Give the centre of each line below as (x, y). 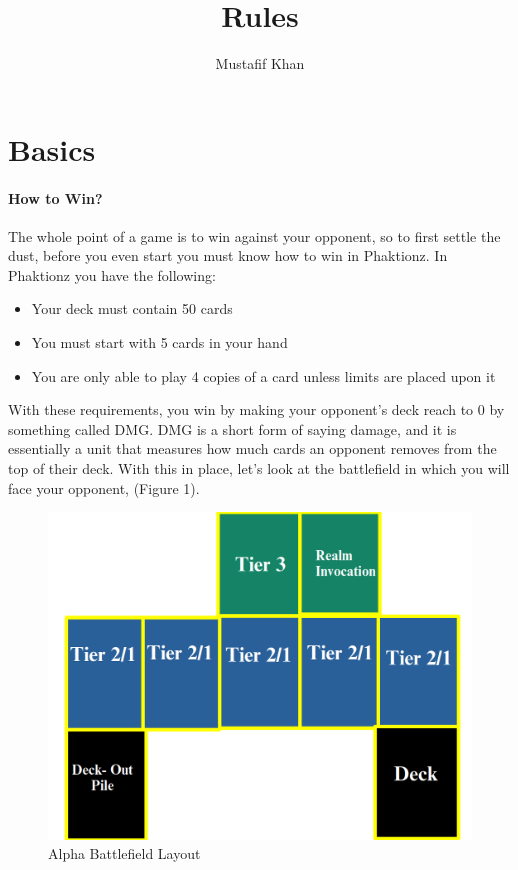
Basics (52, 148)
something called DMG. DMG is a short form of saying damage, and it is (232, 428)
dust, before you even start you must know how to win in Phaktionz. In (228, 255)
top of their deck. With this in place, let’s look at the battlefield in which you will (259, 468)
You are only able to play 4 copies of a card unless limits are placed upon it (263, 375)
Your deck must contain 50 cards (132, 308)
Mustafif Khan (260, 63)
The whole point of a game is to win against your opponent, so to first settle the (254, 235)
